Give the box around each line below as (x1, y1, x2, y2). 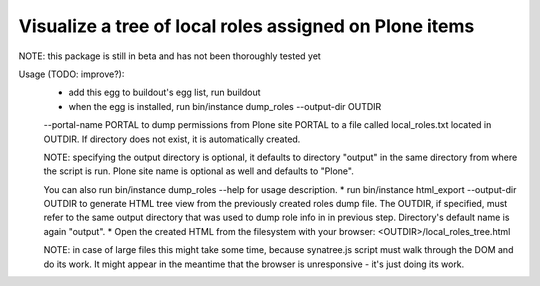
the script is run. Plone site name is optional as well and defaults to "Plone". (43, 165, 354, 177)
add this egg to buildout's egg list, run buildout (68, 86, 261, 99)
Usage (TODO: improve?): (18, 68, 125, 80)
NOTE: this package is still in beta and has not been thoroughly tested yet (18, 50, 322, 62)
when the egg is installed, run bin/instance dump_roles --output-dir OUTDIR (68, 100, 382, 112)
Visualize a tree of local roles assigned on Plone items (18, 15, 475, 37)
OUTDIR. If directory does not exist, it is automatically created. (43, 133, 301, 145)
